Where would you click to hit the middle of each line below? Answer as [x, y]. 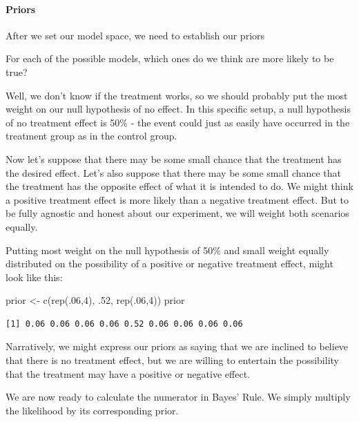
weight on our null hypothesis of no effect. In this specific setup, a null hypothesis [178, 109]
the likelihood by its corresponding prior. [92, 410]
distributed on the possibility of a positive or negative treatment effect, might [169, 263]
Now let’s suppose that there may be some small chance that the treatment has [174, 159]
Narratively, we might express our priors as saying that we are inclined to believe [177, 346]
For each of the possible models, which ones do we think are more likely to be [170, 58]
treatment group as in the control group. [91, 136]
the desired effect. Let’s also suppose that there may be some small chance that [174, 172]
